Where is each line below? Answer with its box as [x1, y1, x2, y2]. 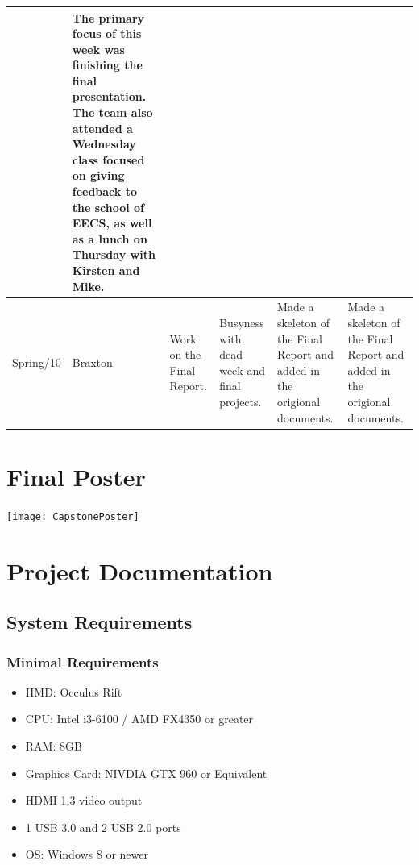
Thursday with [72, 246, 156, 263]
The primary [72, 9, 145, 26]
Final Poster [6, 460, 146, 493]
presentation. [72, 88, 147, 105]
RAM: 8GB [25, 738, 82, 755]
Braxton [72, 354, 113, 371]
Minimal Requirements [6, 651, 159, 672]
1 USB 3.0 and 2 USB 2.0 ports [25, 818, 181, 835]
